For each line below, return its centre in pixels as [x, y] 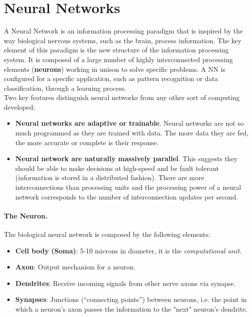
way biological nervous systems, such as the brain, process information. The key [123, 40]
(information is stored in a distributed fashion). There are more [110, 177]
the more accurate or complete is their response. [87, 142]
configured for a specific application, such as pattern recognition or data [111, 78]
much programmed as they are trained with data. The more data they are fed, [132, 133]
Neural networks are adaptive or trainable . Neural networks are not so [129, 123]
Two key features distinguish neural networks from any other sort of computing [122, 97]
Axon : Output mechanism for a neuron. [75, 267]
